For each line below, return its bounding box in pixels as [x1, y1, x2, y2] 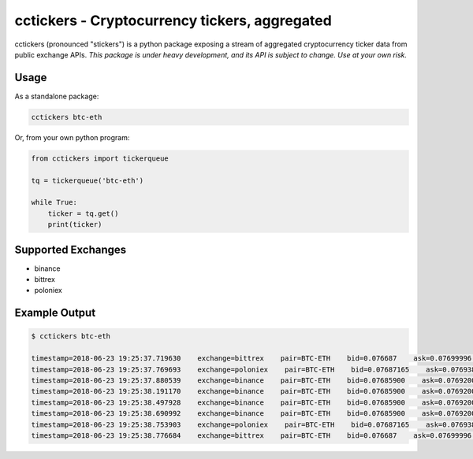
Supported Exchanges [14, 242, 127, 256]
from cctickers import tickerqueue [31, 154, 169, 163]
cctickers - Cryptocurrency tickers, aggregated [14, 12, 333, 29]
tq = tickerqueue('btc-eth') [31, 176, 144, 185]
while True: [31, 198, 78, 207]
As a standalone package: [14, 91, 99, 101]
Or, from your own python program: [14, 132, 130, 142]
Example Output [14, 306, 96, 320]
